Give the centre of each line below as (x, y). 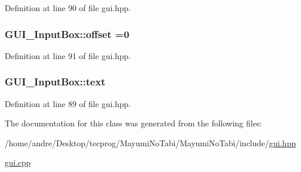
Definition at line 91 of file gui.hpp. (68, 55)
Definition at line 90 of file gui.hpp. (68, 8)
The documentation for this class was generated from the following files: (134, 123)
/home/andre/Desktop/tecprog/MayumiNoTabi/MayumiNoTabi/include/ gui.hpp (150, 142)
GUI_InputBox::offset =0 (67, 34)
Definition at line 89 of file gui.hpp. (68, 103)
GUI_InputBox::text (55, 82)
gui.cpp (18, 162)
